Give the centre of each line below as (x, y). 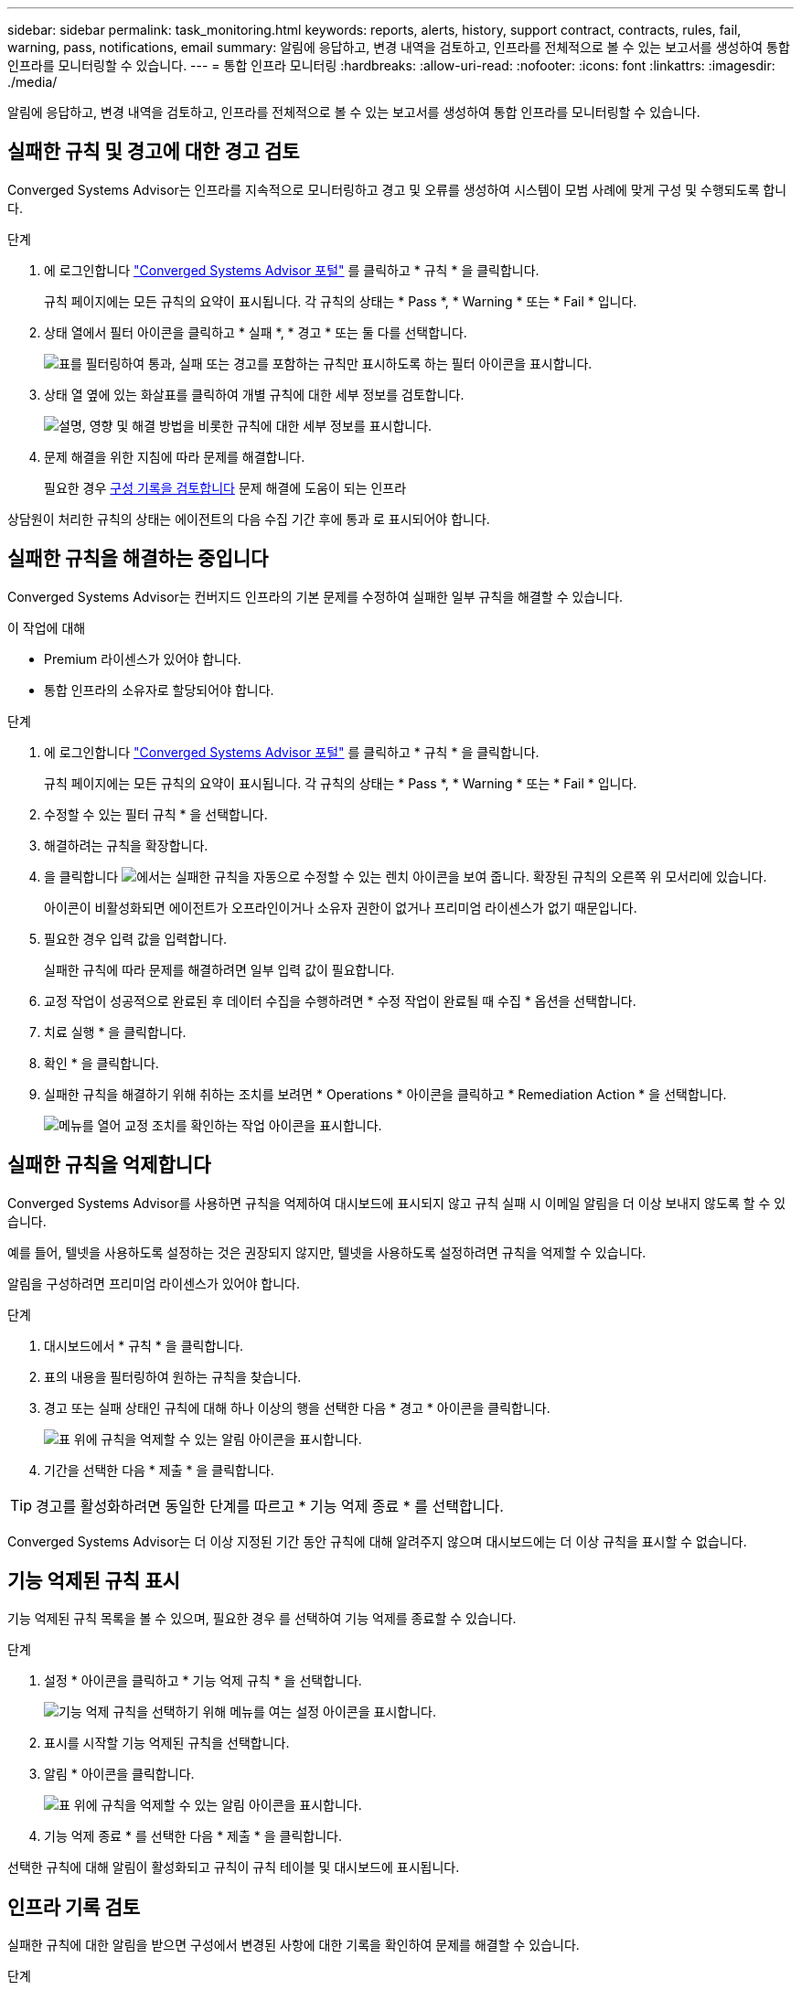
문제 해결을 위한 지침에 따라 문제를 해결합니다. (175, 456)
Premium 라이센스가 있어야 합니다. (143, 658)
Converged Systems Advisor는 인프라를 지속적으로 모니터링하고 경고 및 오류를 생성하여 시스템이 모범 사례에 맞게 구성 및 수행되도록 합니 (397, 189)
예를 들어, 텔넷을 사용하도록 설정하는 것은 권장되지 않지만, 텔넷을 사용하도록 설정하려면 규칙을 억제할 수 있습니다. (327, 1252)
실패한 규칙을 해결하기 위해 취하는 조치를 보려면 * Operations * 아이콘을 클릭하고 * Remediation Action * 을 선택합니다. (385, 1094)
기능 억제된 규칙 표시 (94, 1580)
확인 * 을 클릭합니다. (101, 1063)
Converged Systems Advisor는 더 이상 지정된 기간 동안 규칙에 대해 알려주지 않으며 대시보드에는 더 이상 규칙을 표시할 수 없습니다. (377, 1541)
